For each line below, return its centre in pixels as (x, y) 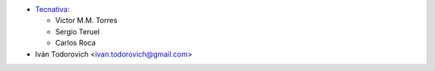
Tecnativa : (52, 9)
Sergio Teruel (77, 31)
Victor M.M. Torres (86, 21)
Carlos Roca (75, 43)
